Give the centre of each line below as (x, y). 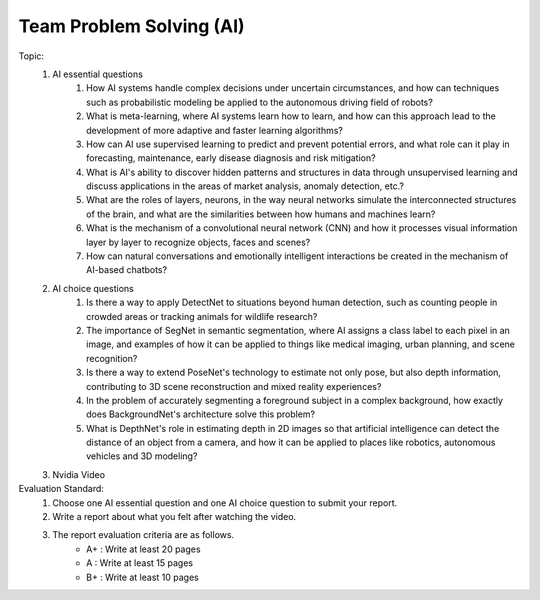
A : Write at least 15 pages (140, 563)
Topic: (31, 56)
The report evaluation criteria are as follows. (143, 535)
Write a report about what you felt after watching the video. (174, 517)
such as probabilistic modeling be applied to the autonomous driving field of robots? (260, 102)
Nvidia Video (78, 474)
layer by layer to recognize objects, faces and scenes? (198, 242)
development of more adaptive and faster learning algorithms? (215, 130)
